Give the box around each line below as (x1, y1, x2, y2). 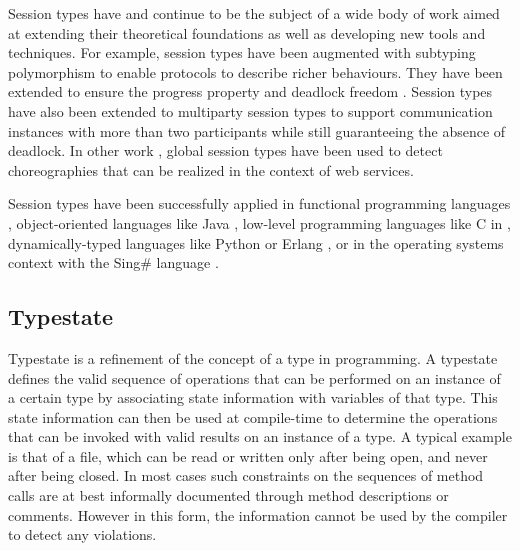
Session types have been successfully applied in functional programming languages (8, 193, 511, 214)
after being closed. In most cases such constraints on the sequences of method (8, 465, 484, 486)
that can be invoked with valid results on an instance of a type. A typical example (8, 426, 512, 447)
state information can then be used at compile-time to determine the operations (8, 406, 498, 427)
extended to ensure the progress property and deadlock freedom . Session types (8, 81, 493, 102)
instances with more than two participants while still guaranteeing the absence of (8, 120, 506, 141)
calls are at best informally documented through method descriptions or (8, 485, 449, 506)
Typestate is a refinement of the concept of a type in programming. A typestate (8, 347, 498, 368)
